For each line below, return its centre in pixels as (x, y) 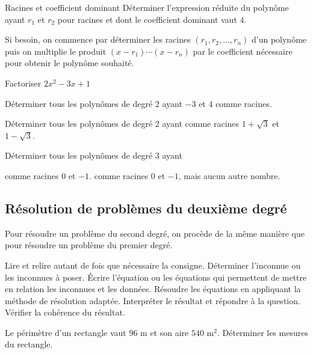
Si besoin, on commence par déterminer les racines (98, 39)
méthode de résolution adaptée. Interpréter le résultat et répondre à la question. (153, 300)
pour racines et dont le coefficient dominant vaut (147, 19)
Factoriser (23, 83)
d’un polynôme (279, 39)
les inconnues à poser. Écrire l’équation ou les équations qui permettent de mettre (156, 277)
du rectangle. (29, 344)
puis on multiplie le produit (56, 51)
